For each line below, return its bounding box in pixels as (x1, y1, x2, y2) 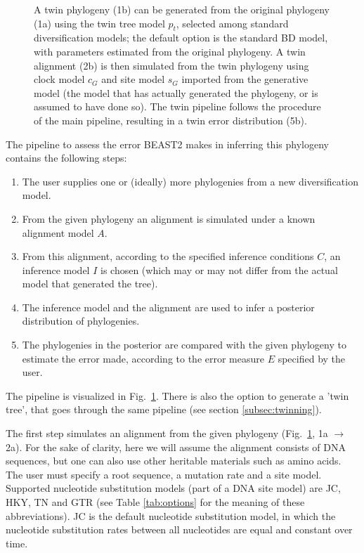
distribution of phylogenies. (22, 313, 140, 328)
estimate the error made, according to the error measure (22, 351, 264, 365)
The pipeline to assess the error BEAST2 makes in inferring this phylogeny (6, 136, 329, 151)
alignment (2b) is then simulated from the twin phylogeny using (34, 58, 309, 72)
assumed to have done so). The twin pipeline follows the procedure (34, 99, 321, 114)
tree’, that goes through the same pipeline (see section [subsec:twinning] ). (6, 402, 322, 417)
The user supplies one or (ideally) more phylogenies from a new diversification (22, 174, 358, 188)
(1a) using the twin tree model (34, 15, 165, 30)
